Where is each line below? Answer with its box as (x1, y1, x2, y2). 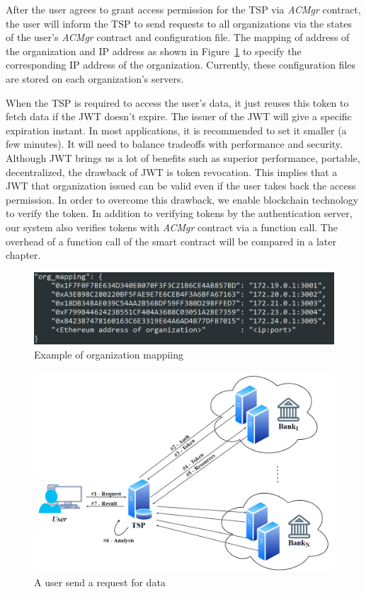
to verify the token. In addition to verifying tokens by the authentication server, (6, 206, 353, 221)
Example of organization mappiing (34, 346, 184, 361)
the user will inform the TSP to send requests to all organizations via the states (6, 16, 352, 30)
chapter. (6, 248, 41, 262)
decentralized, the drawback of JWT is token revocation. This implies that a (6, 164, 338, 179)
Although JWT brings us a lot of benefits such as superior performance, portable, (6, 150, 360, 165)
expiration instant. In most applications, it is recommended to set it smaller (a (6, 122, 347, 137)
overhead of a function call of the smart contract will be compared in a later (6, 233, 336, 248)
